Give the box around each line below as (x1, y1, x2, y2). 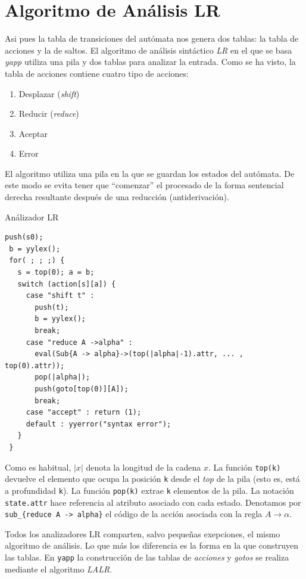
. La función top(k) (208, 460, 281, 473)
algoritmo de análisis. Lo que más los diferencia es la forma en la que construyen (5, 539, 299, 552)
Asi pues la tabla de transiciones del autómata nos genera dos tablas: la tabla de (5, 32, 299, 45)
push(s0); (5, 233, 43, 242)
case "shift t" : (26, 291, 95, 300)
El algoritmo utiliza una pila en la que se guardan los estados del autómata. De (5, 167, 295, 179)
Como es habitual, (5, 460, 71, 473)
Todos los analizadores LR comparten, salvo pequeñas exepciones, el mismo (5, 527, 280, 540)
